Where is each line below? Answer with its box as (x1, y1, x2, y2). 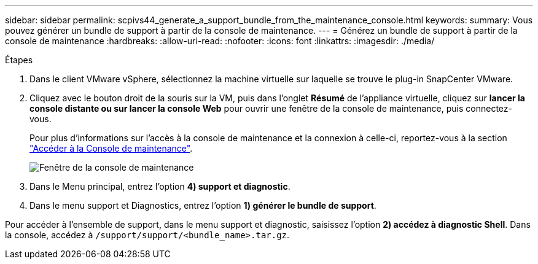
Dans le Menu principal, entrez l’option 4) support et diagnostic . (29, 181, 290, 192)
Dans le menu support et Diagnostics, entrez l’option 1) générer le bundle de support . (29, 200, 376, 211)
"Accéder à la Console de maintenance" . (29, 143, 193, 153)
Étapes (5, 55, 33, 65)
